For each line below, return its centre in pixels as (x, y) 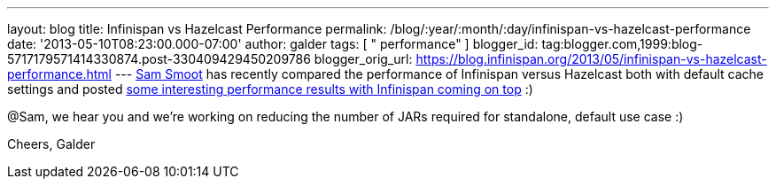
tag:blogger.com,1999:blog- (622, 44)
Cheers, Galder (51, 144)
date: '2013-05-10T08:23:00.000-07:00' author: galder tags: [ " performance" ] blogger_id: (273, 44)
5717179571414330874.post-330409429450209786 (159, 59)
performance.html (59, 74)
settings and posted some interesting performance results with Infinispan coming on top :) (270, 89)
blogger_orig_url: (363, 59)
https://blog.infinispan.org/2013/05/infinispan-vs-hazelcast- (591, 59)
